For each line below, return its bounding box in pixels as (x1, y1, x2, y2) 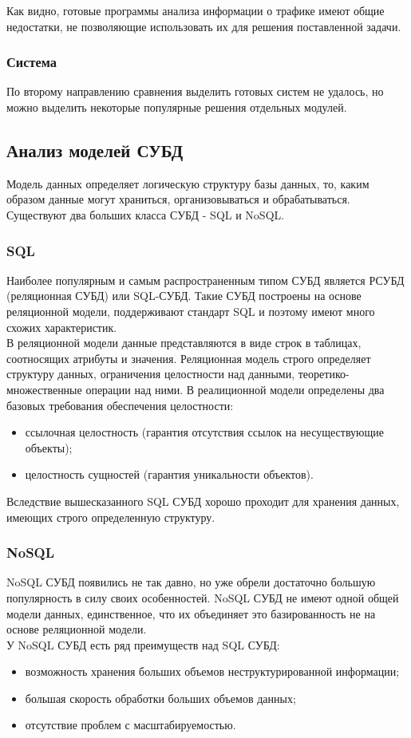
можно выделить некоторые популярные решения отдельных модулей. (6, 99, 347, 115)
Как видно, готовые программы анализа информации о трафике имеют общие (6, 2, 385, 18)
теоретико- (298, 365, 350, 382)
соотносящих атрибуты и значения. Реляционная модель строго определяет (6, 349, 371, 366)
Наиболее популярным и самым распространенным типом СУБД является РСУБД (6, 271, 405, 288)
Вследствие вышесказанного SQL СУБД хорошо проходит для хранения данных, (6, 492, 400, 509)
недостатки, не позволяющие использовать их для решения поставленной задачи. (6, 18, 401, 34)
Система (6, 52, 57, 72)
